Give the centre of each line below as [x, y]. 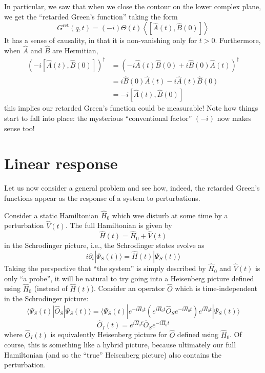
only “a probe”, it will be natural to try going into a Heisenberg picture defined [129, 278]
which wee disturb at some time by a [170, 215]
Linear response [61, 163]
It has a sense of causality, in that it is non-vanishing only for [101, 40]
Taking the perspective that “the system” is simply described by [105, 268]
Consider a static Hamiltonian [52, 215]
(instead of [51, 288]
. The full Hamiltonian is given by [119, 225]
